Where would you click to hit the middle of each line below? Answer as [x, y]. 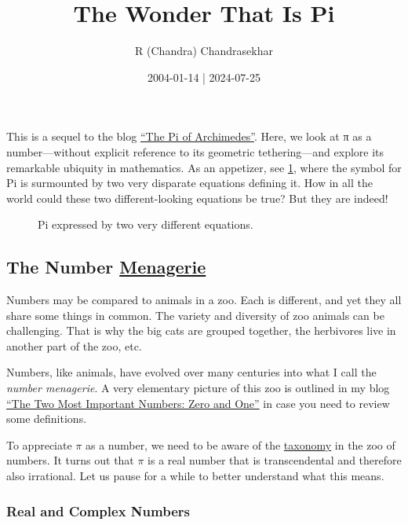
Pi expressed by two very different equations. [146, 224]
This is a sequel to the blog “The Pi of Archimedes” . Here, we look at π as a [189, 136]
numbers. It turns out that [70, 460]
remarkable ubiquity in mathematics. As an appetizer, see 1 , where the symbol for [204, 167]
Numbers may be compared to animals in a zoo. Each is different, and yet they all [204, 300]
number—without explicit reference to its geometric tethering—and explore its [195, 151]
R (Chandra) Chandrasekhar [204, 51]
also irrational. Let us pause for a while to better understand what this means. [195, 476]
